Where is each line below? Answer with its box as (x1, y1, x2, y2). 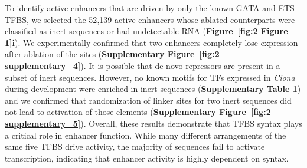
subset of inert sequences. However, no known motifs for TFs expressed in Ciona (5, 71, 295, 83)
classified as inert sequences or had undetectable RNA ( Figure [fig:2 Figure (5, 25, 288, 37)
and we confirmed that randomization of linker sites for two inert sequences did (5, 94, 292, 106)
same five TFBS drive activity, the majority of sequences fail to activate (5, 140, 265, 153)
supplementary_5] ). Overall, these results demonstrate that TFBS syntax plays (5, 117, 302, 129)
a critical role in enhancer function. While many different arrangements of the (5, 129, 286, 141)
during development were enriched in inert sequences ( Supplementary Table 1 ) (5, 83, 301, 95)
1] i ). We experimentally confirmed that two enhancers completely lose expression (5, 36, 298, 48)
